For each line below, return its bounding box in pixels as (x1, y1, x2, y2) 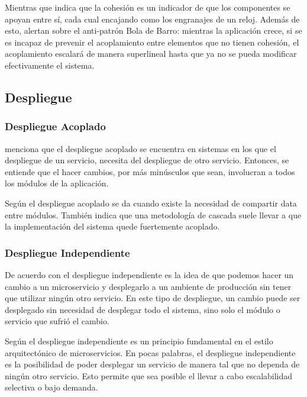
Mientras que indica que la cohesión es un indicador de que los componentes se (5, 1, 290, 13)
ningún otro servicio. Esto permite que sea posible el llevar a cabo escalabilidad (5, 369, 293, 382)
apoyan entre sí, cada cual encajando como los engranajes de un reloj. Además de (5, 12, 300, 25)
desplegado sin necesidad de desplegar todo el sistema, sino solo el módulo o (5, 303, 280, 315)
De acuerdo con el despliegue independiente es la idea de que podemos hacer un (5, 268, 294, 280)
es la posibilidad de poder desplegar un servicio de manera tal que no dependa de (5, 358, 300, 370)
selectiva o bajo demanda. (5, 381, 98, 393)
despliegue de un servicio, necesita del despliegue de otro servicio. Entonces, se (5, 154, 289, 166)
